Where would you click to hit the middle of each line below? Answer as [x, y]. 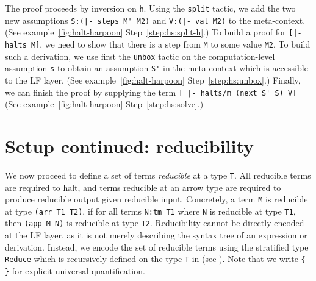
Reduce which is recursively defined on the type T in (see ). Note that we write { [155, 259]
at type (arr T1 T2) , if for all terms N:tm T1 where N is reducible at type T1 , [150, 211]
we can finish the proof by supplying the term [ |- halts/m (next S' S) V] [151, 92]
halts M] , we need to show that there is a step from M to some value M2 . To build [158, 44]
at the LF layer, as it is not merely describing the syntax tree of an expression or [156, 235]
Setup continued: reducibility [130, 145]
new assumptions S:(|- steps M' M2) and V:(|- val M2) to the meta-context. [155, 20]
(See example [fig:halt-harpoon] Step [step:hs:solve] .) [104, 104]
